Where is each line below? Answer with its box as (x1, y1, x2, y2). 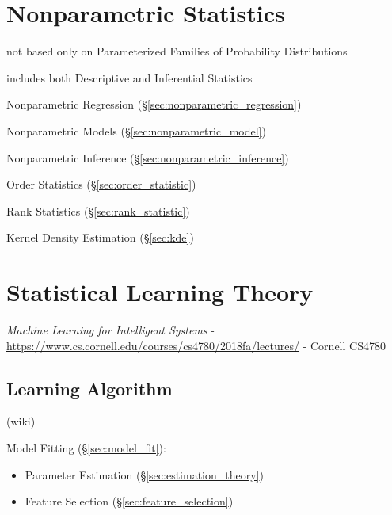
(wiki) (6, 413, 36, 429)
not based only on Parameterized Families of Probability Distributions (6, 43, 348, 59)
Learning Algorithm (6, 376, 173, 400)
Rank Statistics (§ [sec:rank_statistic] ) (6, 202, 190, 219)
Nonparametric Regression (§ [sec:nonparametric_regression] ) (6, 96, 302, 113)
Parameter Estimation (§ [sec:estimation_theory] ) (25, 466, 264, 483)
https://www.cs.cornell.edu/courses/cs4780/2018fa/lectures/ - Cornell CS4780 (6, 337, 386, 353)
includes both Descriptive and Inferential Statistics (6, 69, 253, 86)
